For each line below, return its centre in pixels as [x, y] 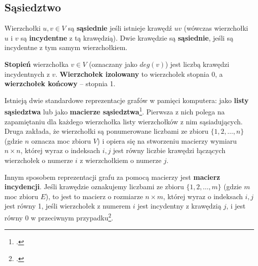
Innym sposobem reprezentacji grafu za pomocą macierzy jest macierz [112, 177]
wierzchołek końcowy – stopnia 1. [60, 83]
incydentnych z [27, 74]
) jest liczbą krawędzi [197, 64]
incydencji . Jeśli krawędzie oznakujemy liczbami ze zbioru [94, 186]
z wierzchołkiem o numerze [121, 160]
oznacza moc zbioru [61, 140]
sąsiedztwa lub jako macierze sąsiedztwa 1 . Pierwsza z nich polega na [115, 111]
